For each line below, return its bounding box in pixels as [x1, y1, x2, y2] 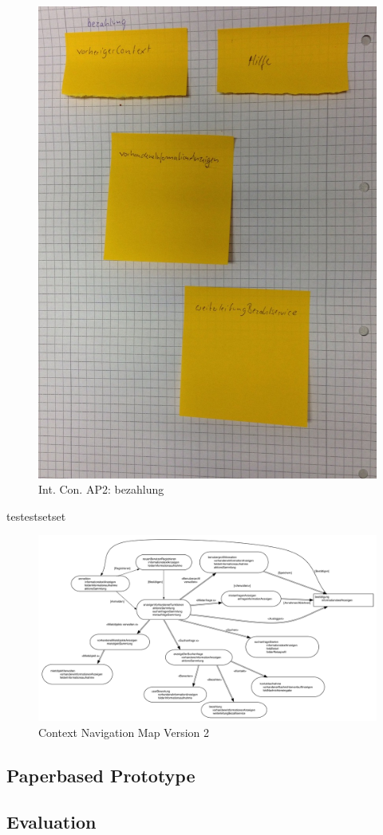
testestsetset [6, 507, 66, 524]
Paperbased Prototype [6, 762, 195, 787]
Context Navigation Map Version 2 [38, 723, 210, 740]
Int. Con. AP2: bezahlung [38, 481, 164, 498]
